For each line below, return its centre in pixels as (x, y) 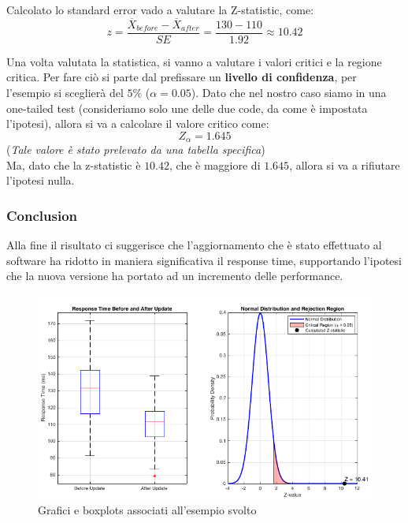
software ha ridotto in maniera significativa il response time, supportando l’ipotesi (204, 260)
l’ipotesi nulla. (41, 180)
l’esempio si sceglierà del (65, 93)
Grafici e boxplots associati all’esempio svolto (147, 509)
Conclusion (42, 215)
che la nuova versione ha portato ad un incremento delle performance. (175, 276)
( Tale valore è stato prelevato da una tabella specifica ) (136, 149)
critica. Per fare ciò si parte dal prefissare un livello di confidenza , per (182, 77)
